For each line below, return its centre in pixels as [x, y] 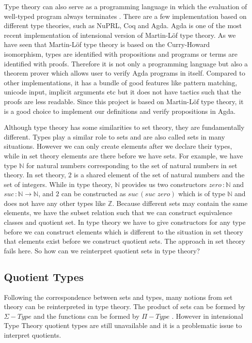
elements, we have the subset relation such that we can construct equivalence [118, 212]
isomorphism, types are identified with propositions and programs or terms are [121, 54]
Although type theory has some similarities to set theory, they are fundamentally [124, 127]
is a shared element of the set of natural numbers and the [159, 175]
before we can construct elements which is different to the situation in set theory [124, 231]
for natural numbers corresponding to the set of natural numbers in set [132, 165]
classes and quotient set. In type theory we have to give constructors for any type [125, 222]
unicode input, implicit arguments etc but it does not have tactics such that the [123, 92]
